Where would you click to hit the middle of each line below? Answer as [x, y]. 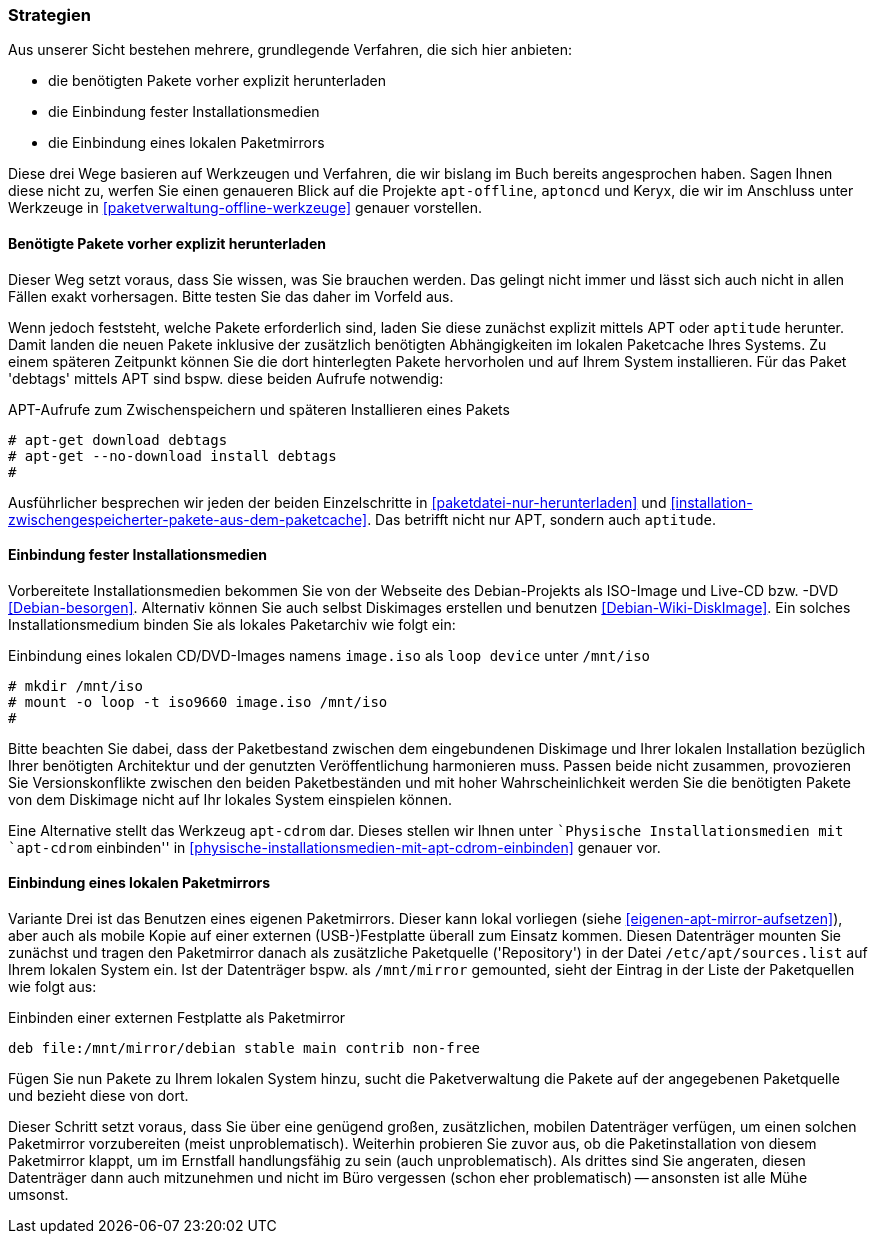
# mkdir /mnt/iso [75, 685]
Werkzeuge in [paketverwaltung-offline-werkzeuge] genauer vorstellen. [245, 208]
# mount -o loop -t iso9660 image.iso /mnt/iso [198, 701]
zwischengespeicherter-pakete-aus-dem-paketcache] [188, 519]
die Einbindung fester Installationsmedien [184, 112]
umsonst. [38, 1195]
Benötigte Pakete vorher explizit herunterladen [167, 243]
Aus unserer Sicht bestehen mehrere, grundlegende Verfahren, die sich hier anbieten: [290, 50]
